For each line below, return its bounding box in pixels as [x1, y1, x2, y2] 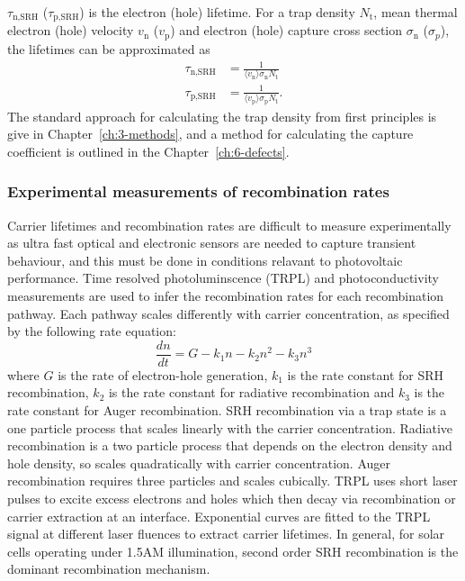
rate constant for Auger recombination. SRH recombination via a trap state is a [7, 401, 447, 420]
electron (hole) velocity [7, 21, 134, 40]
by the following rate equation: [7, 322, 176, 340]
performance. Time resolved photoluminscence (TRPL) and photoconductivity [7, 268, 439, 287]
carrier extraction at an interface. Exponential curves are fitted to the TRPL [7, 506, 431, 525]
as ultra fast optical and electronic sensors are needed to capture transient [7, 233, 416, 252]
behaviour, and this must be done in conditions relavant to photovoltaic [7, 250, 403, 269]
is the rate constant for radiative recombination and [108, 383, 395, 402]
